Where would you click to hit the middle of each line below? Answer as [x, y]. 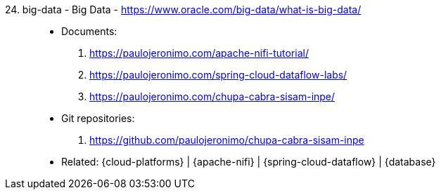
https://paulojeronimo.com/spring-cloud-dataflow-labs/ [218, 75]
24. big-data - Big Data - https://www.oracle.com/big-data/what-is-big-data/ [183, 9]
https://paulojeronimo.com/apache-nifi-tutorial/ [199, 53]
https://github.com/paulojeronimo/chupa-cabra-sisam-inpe [227, 140]
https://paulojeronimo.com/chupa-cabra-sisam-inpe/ [212, 96]
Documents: [89, 31]
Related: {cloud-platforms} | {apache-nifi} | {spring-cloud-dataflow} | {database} [249, 162]
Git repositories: [98, 118]
